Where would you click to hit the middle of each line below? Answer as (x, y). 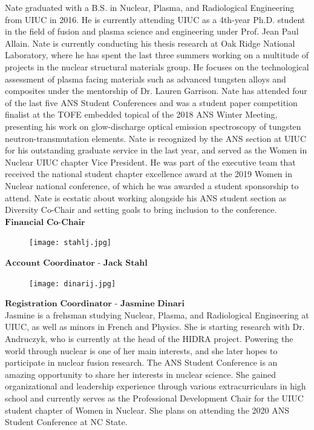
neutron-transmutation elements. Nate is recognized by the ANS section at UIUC (156, 138)
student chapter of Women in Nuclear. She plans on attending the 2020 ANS (147, 410)
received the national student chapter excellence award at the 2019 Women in (149, 174)
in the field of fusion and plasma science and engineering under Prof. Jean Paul (152, 31)
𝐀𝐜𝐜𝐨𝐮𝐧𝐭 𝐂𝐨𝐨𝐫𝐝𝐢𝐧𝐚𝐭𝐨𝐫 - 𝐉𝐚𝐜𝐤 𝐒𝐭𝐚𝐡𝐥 (76, 263)
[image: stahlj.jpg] (70, 243)
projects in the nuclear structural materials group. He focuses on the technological (157, 66)
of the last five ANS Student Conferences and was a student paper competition (151, 102)
